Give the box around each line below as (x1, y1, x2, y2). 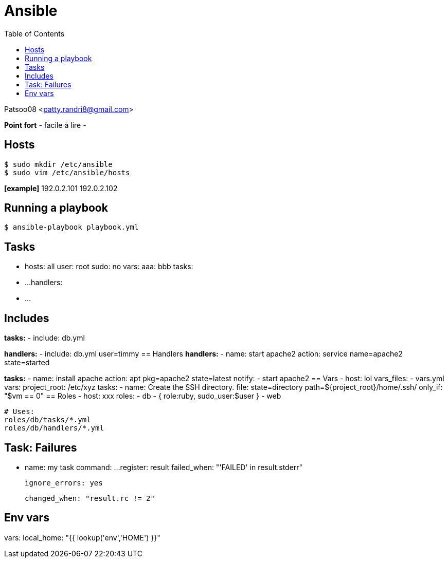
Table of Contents (4, 29, 65, 38)
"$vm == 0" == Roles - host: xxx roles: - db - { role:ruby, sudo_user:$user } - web (4, 391, 281, 401)
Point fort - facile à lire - (4, 120, 86, 129)
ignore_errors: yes (25, 478, 103, 487)
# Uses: (4, 407, 35, 416)
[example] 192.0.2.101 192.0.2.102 (4, 183, 118, 193)
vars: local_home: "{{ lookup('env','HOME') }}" (4, 533, 160, 542)
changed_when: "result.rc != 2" (25, 494, 155, 502)
